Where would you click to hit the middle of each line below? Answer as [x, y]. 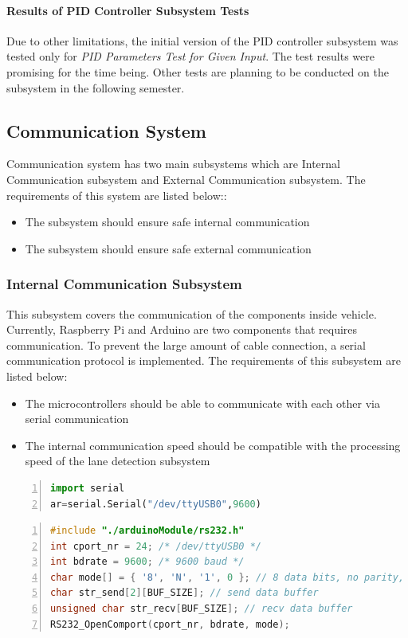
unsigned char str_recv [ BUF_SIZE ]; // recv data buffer [202, 609]
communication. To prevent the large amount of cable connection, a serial [186, 344]
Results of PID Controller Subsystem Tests [128, 10]
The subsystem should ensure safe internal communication [167, 222]
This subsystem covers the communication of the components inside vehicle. [192, 313]
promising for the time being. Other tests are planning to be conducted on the [198, 71]
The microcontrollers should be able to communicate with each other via [202, 403]
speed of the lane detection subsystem [118, 461]
